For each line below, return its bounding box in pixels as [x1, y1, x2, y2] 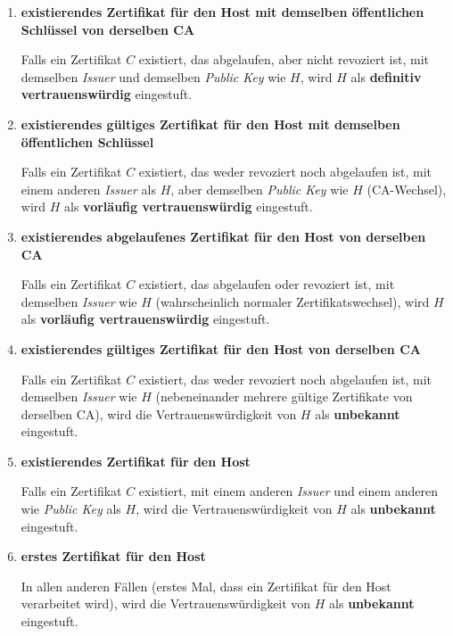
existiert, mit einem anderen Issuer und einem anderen [138, 482, 439, 500]
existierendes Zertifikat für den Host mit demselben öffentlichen [21, 3, 424, 21]
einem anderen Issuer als [21, 179, 156, 198]
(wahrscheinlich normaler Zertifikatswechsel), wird [155, 292, 430, 310]
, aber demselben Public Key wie [170, 179, 349, 198]
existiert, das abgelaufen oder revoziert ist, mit [138, 275, 395, 293]
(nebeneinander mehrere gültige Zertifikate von [155, 387, 413, 406]
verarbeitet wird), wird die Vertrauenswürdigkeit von [21, 594, 311, 613]
